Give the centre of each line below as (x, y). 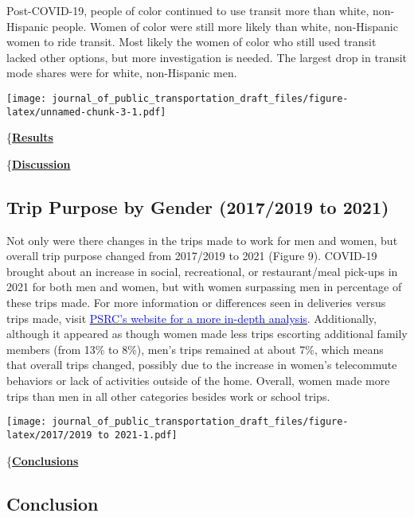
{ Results (30, 137)
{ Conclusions (43, 460)
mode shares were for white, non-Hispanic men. (122, 73)
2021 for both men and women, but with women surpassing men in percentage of (204, 287)
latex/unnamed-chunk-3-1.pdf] (86, 112)
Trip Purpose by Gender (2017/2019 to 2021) (198, 206)
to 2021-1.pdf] (137, 435)
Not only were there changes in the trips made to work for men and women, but (202, 240)
